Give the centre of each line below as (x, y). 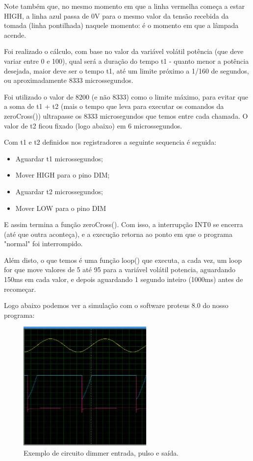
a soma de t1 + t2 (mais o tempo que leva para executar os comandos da (114, 106)
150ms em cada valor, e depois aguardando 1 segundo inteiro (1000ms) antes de (124, 279)
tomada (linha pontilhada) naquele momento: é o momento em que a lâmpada (121, 25)
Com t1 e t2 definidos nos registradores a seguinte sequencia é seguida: (110, 142)
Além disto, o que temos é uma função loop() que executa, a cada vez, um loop (123, 260)
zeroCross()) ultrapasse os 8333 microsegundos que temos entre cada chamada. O (126, 115)
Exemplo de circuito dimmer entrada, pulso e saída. (101, 453)
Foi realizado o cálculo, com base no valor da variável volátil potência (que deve (124, 51)
